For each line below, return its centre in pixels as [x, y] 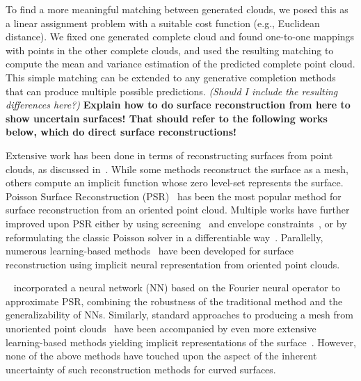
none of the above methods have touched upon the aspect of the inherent [161, 356]
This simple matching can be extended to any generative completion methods [171, 77]
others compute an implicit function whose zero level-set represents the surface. [175, 183]
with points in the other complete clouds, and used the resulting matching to [170, 50]
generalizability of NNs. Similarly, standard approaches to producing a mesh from [179, 315]
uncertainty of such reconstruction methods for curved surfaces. [141, 369]
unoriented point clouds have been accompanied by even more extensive [161, 329]
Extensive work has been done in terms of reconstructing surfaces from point [169, 155]
